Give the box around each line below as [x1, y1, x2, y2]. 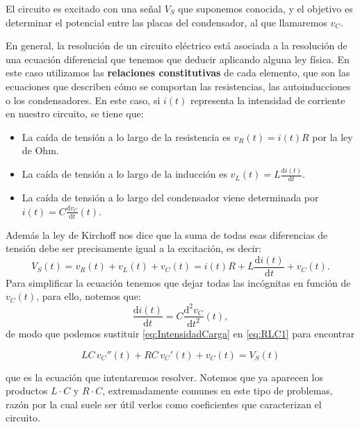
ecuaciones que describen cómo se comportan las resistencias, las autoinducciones [6, 78, 351, 93]
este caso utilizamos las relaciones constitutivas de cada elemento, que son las [6, 65, 350, 80]
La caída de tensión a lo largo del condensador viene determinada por [22, 190, 319, 205]
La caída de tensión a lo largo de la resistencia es [22, 129, 231, 144]
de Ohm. [22, 143, 59, 158]
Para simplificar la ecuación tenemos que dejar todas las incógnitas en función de [6, 275, 351, 290]
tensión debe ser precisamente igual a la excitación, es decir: [6, 241, 261, 256]
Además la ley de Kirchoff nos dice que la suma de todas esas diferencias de [6, 227, 328, 242]
